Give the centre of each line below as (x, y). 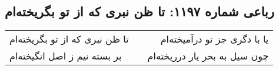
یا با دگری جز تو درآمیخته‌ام (215, 39)
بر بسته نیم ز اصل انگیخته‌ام (66, 56)
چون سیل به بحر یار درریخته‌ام (208, 56)
